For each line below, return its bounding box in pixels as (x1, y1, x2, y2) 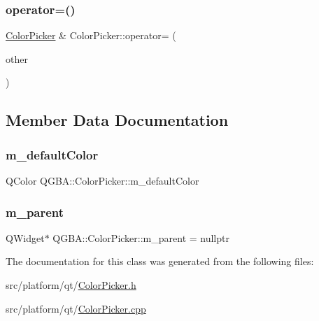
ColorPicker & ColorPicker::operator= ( (6, 28, 176, 43)
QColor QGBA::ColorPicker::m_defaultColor (6, 173, 199, 187)
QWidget (6, 230, 45, 245)
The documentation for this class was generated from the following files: (6, 254, 314, 269)
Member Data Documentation (6, 109, 229, 131)
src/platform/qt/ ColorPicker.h (6, 278, 136, 292)
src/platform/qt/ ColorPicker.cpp (6, 301, 146, 315)
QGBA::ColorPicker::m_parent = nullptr (52, 230, 229, 245)
